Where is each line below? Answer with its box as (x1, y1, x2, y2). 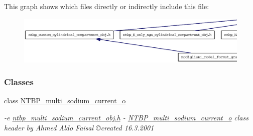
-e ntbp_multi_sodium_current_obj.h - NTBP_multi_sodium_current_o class (4, 112, 248, 122)
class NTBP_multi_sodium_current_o (4, 95, 126, 106)
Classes (4, 76, 34, 88)
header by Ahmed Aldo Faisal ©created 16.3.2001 (4, 122, 154, 132)
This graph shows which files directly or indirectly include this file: (4, 1, 209, 11)
